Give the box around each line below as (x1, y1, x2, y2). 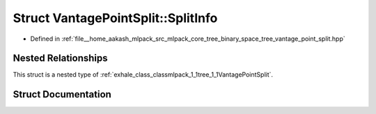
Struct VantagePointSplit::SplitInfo (13, 10, 218, 26)
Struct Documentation (13, 88, 111, 100)
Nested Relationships (13, 53, 108, 64)
